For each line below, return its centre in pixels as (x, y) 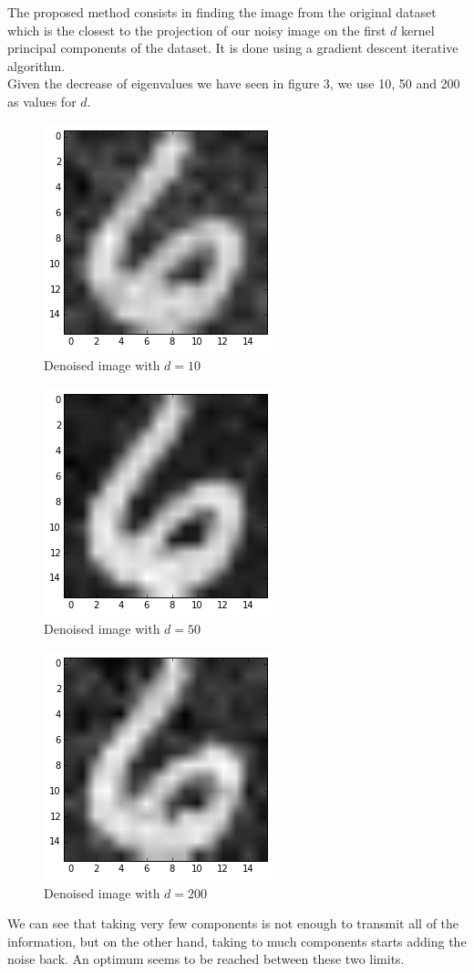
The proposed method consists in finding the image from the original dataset (222, 12)
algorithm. (36, 65)
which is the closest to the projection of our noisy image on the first (197, 30)
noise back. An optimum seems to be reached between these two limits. (206, 959)
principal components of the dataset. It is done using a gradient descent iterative (233, 48)
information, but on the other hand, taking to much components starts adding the (237, 941)
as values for (42, 101)
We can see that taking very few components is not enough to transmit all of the (233, 923)
